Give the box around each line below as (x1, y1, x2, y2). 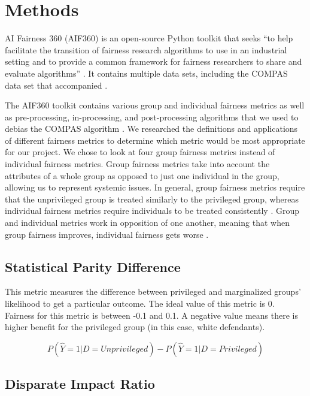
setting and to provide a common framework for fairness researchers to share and (5, 55, 302, 68)
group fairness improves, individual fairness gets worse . (5, 228, 209, 240)
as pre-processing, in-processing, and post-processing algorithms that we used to (5, 110, 299, 123)
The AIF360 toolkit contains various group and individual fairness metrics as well (5, 99, 305, 111)
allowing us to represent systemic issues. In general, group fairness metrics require (5, 181, 305, 194)
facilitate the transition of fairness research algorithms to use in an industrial (5, 43, 287, 56)
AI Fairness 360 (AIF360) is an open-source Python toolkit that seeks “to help (5, 32, 293, 44)
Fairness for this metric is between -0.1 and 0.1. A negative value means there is (5, 309, 298, 321)
